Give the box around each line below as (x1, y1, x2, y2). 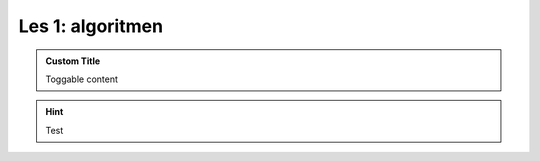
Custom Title (45, 55, 101, 67)
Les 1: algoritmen (18, 15, 164, 37)
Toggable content (45, 73, 119, 85)
